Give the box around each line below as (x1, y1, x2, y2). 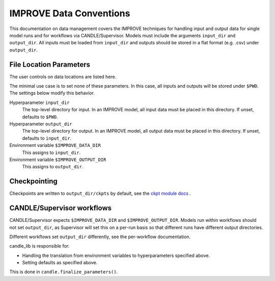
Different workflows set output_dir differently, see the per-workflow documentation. (9, 234, 191, 240)
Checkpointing (9, 177, 58, 186)
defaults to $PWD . (22, 114, 58, 120)
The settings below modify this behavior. (9, 90, 95, 96)
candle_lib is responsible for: (9, 243, 70, 249)
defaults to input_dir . (22, 135, 71, 141)
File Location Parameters (9, 60, 90, 69)
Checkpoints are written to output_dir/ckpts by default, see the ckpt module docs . (9, 190, 191, 196)
